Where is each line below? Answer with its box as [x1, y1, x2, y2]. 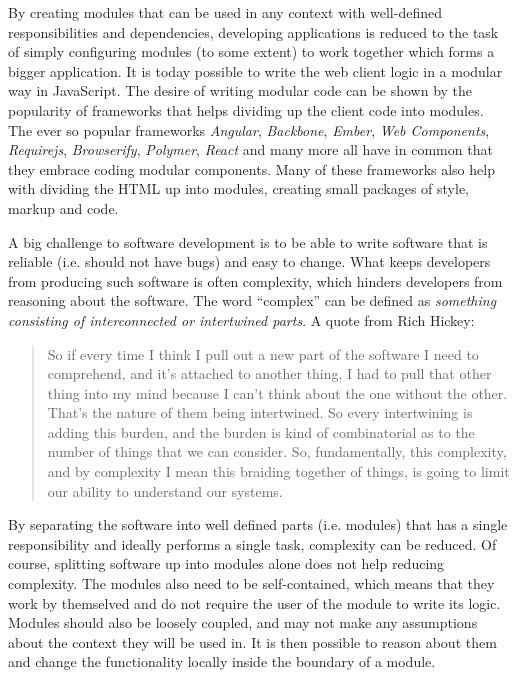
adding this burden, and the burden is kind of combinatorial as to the [47, 421, 475, 442]
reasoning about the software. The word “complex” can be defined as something [8, 290, 497, 311]
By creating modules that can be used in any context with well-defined [8, 2, 442, 22]
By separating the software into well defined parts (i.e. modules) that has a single [8, 514, 508, 535]
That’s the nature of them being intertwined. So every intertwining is [47, 402, 473, 423]
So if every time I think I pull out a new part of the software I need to [47, 343, 479, 364]
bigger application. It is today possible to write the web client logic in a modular [8, 60, 503, 81]
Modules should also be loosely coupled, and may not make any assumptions [8, 612, 478, 633]
